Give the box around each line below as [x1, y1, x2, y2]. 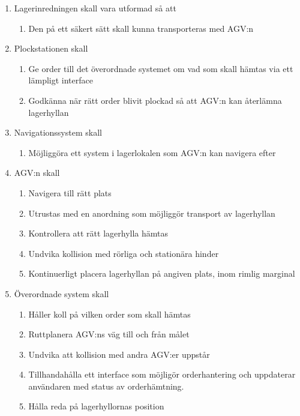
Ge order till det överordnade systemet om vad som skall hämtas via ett [28, 62, 293, 74]
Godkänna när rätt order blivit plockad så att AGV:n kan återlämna [28, 94, 282, 106]
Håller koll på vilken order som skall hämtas [28, 307, 191, 320]
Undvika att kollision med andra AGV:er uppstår [28, 348, 210, 360]
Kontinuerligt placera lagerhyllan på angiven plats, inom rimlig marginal [28, 267, 295, 280]
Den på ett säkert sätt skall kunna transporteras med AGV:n [28, 22, 254, 34]
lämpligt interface [28, 74, 93, 86]
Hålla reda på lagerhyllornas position [28, 400, 164, 412]
